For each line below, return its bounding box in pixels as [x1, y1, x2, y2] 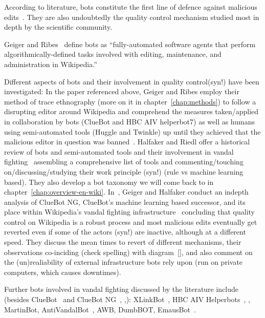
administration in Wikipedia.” [4, 58, 97, 69]
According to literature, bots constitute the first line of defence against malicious [4, 2, 257, 12]
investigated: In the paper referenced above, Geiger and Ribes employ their [4, 86, 239, 97]
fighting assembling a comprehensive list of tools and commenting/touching [4, 156, 244, 167]
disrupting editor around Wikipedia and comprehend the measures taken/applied [4, 106, 259, 117]
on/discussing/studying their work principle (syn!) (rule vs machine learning [4, 166, 244, 177]
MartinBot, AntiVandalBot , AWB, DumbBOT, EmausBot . [4, 304, 196, 314]
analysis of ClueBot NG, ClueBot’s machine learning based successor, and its [4, 196, 246, 207]
